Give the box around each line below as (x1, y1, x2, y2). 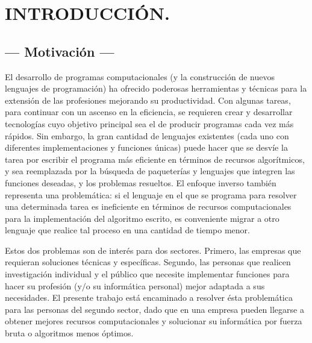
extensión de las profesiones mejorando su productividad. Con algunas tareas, (5, 93, 291, 106)
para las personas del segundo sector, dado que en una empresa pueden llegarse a (5, 303, 304, 315)
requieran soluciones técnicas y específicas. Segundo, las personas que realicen (5, 256, 291, 268)
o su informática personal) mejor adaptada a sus (86, 279, 265, 292)
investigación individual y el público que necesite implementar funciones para (5, 268, 290, 280)
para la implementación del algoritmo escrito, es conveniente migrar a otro (5, 212, 279, 224)
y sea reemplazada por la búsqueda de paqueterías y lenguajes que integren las (5, 165, 295, 177)
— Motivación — (5, 42, 114, 60)
